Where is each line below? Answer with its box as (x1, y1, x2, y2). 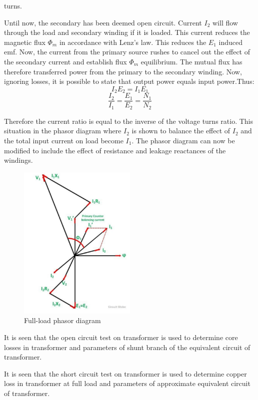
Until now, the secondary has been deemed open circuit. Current (4, 17, 202, 27)
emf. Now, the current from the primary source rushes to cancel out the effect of (4, 46, 250, 57)
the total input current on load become (4, 135, 123, 145)
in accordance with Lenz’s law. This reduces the (59, 36, 206, 47)
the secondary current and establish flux (4, 56, 127, 66)
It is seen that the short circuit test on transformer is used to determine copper (4, 368, 247, 379)
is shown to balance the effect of (131, 125, 230, 136)
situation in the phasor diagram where (4, 125, 121, 136)
